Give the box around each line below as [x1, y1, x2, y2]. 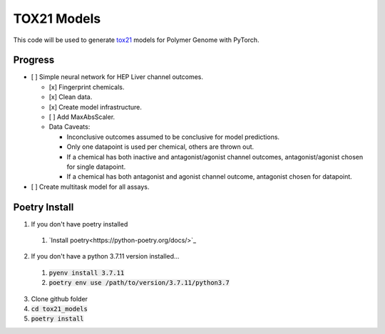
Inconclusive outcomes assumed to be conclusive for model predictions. [66, 132, 280, 141]
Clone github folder [31, 294, 88, 303]
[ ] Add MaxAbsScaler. [48, 113, 115, 121]
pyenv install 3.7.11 [48, 268, 125, 277]
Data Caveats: [48, 122, 91, 131]
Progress [13, 54, 55, 66]
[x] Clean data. [48, 93, 93, 101]
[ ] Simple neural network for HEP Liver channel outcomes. [31, 73, 203, 81]
